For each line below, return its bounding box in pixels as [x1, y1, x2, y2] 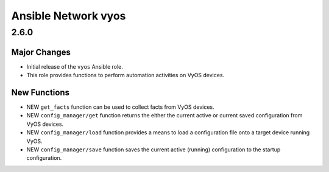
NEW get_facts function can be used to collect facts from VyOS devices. [26, 103, 214, 111]
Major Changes [11, 47, 71, 57]
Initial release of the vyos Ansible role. [26, 63, 123, 70]
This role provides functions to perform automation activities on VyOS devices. [26, 72, 225, 79]
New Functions [11, 87, 70, 97]
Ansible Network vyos [11, 9, 126, 22]
